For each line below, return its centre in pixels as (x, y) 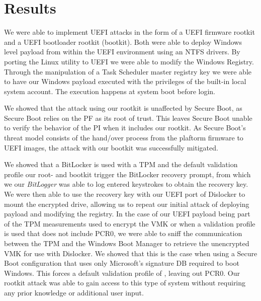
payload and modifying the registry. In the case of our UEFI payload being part (127, 214)
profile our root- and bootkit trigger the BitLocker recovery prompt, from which (127, 174)
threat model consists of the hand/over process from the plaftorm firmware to (124, 138)
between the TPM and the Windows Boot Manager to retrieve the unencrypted (127, 243)
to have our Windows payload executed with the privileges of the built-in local (125, 81)
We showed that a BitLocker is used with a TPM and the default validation (121, 164)
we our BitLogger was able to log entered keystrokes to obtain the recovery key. (126, 184)
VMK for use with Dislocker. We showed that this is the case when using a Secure (131, 253)
